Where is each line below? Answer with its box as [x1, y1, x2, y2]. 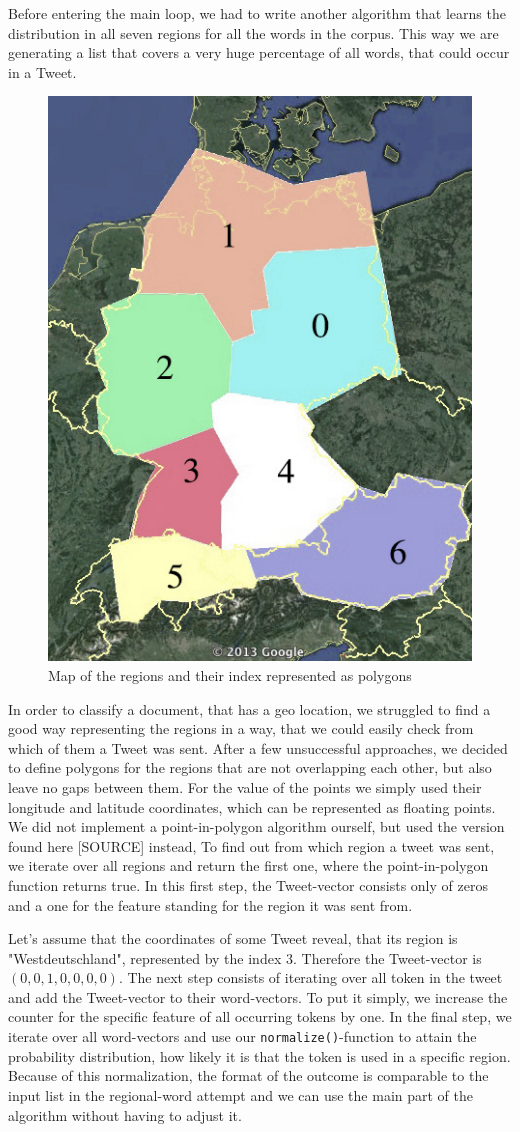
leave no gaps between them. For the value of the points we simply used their [8, 776, 482, 797]
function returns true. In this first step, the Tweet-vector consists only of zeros [8, 874, 488, 895]
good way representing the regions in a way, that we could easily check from [8, 718, 474, 739]
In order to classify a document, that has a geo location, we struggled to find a [8, 698, 491, 719]
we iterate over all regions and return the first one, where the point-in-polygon [8, 855, 489, 876]
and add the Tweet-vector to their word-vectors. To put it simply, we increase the [8, 986, 508, 1007]
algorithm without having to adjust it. [8, 1104, 242, 1125]
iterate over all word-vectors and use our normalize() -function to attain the [8, 1026, 477, 1047]
